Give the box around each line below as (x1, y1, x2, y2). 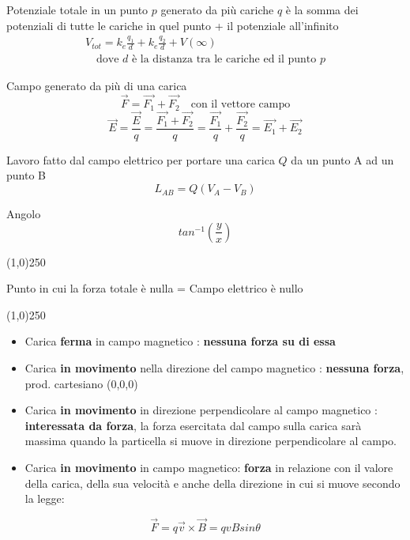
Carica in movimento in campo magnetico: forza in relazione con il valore (24, 459, 393, 476)
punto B (6, 167, 46, 183)
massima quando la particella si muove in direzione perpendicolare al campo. (24, 432, 397, 449)
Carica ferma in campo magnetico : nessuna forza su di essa (24, 333, 336, 349)
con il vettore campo (190, 99, 291, 111)
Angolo (6, 206, 41, 222)
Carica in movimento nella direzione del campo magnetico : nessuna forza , (24, 360, 404, 376)
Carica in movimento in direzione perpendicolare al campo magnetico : (24, 402, 378, 418)
